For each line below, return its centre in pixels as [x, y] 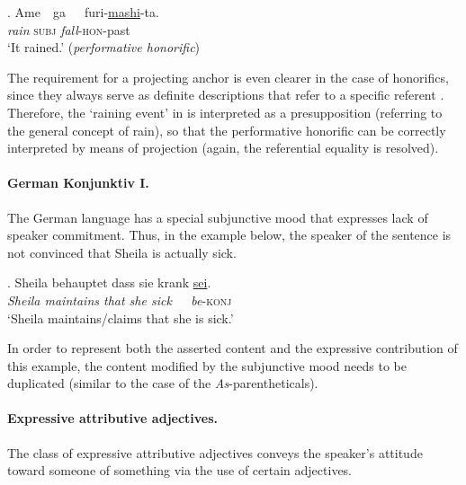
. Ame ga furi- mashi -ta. [83, 12]
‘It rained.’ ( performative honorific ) [104, 47]
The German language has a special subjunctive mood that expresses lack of [218, 217]
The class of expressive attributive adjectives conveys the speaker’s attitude [215, 452]
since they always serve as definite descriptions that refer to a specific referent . [226, 95]
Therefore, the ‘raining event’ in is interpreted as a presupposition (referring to [225, 112]
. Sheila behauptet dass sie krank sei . [109, 282]
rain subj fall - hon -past [69, 29]
